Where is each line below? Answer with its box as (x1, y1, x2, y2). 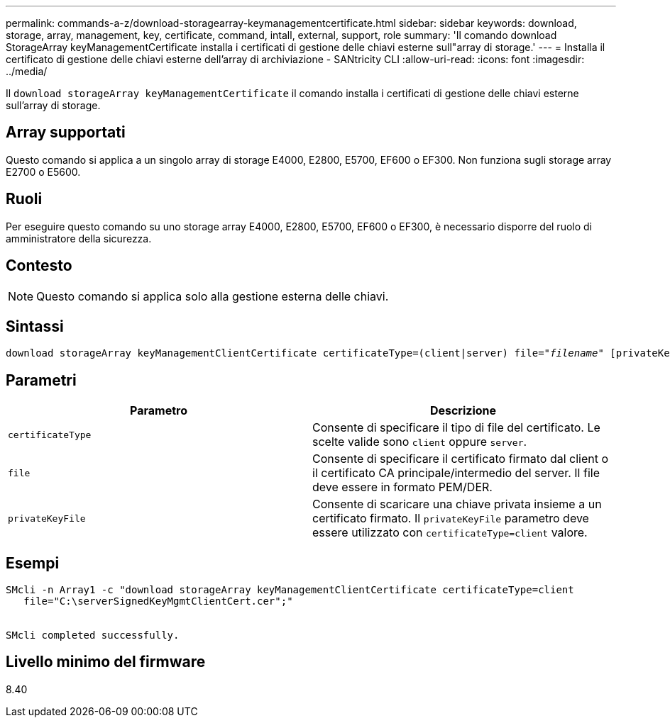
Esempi (6, 554, 60, 572)
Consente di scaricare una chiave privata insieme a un (312, 497, 602, 512)
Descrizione (429, 403, 497, 418)
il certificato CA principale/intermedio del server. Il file (312, 466, 600, 481)
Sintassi (6, 317, 64, 335)
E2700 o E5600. (6, 165, 81, 178)
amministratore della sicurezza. (6, 232, 152, 245)
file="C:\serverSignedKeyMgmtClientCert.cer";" (23, 595, 293, 607)
